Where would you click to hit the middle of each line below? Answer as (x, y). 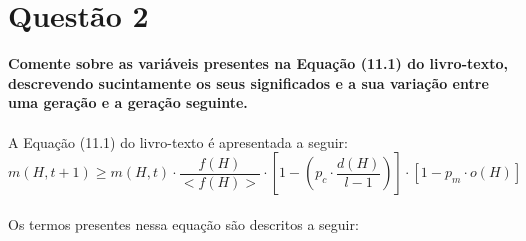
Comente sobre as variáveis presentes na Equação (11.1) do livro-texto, (258, 63)
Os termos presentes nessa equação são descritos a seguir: (183, 223)
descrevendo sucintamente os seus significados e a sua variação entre (248, 82)
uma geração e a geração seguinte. (128, 102)
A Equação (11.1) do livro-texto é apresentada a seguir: (178, 141)
